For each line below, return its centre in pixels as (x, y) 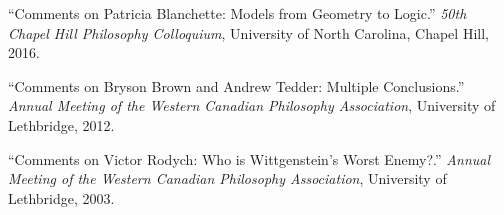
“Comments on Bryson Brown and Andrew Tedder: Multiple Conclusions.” (236, 85)
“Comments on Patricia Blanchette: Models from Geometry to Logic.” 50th (237, 13)
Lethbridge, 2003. (61, 197)
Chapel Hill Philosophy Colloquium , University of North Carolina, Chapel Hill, (248, 32)
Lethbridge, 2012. (61, 124)
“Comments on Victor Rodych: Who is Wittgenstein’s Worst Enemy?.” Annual (249, 158)
